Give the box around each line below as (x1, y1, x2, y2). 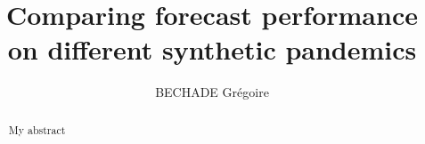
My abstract (8, 122, 66, 137)
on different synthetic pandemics (7, 31, 417, 68)
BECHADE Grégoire (155, 83, 269, 101)
